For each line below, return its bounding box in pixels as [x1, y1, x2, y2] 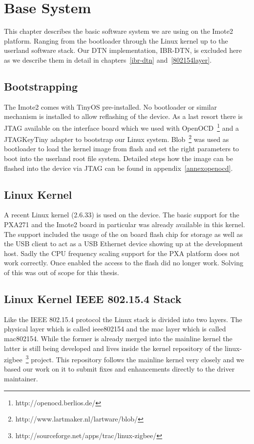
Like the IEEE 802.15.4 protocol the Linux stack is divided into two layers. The [4, 314, 242, 324]
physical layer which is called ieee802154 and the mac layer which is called [4, 324, 226, 334]
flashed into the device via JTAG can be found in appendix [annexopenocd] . [4, 163, 233, 173]
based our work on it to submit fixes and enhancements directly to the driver [4, 364, 235, 374]
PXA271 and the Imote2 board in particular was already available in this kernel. [4, 219, 245, 229]
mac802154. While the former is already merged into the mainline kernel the [4, 333, 233, 343]
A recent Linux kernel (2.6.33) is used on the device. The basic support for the [4, 210, 239, 220]
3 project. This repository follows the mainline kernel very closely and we [25, 353, 244, 364]
